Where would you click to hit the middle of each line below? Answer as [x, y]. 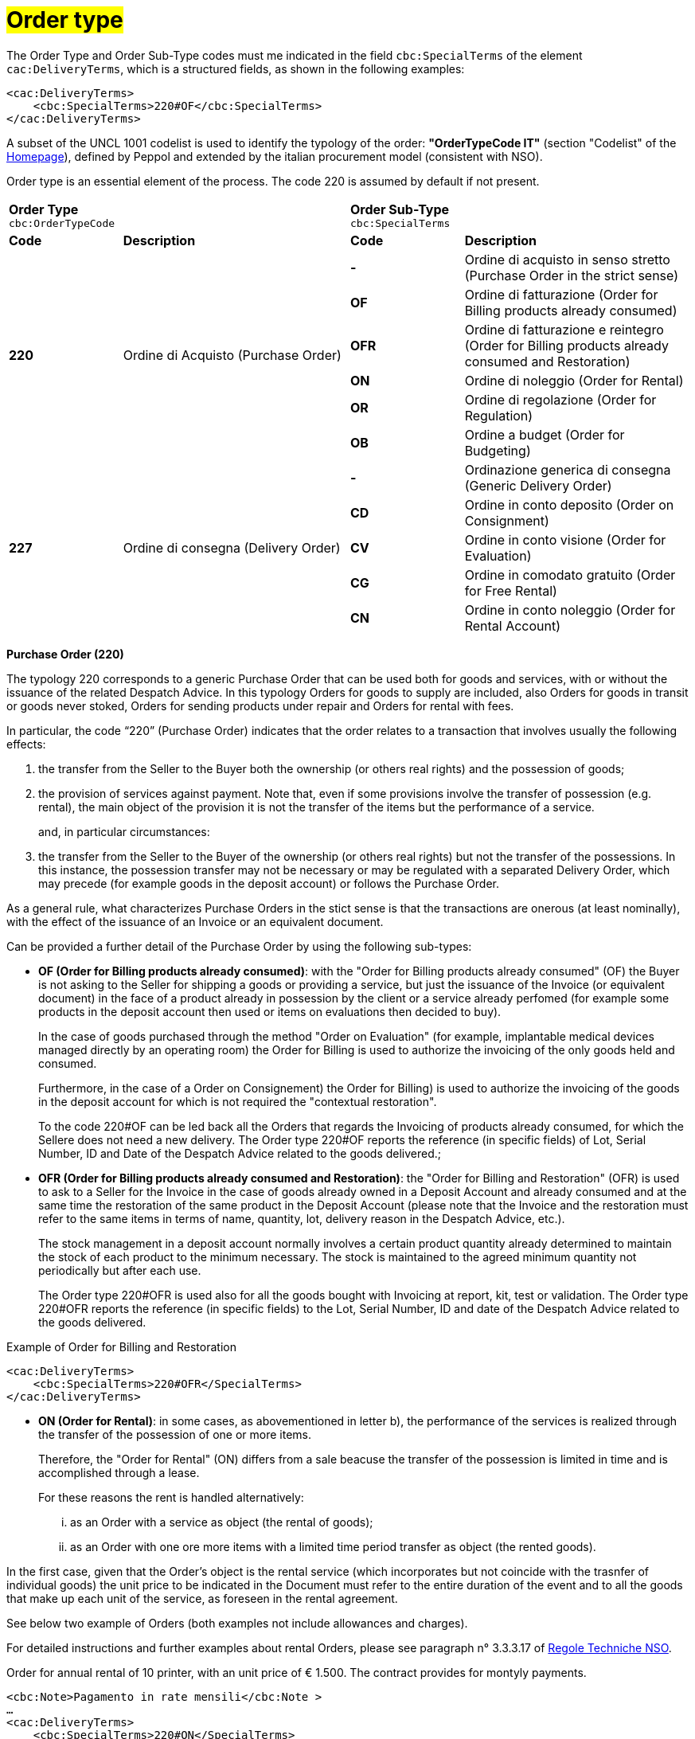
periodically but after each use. [120, 1270]
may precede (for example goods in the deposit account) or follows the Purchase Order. [269, 883]
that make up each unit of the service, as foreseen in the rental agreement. [202, 1598]
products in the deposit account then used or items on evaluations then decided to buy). [270, 1011]
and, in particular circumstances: [124, 831]
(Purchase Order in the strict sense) [572, 275]
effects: [26, 744]
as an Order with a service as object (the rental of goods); [222, 1522]
